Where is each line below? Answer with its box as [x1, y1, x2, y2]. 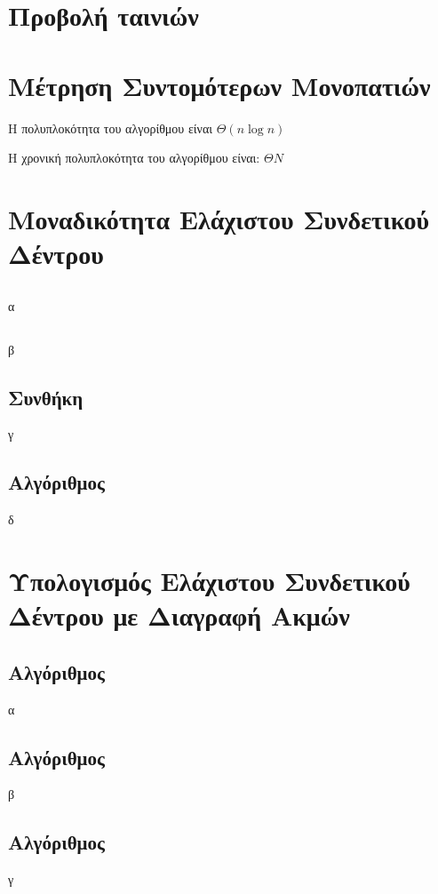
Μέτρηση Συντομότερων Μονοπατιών [8, 67, 431, 103]
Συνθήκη [8, 383, 84, 411]
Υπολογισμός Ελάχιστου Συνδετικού [8, 563, 410, 598]
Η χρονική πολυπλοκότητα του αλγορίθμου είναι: [8, 148, 260, 167]
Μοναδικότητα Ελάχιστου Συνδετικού [8, 200, 429, 236]
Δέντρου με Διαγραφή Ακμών [8, 597, 350, 634]
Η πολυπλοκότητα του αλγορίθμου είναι [8, 118, 213, 137]
